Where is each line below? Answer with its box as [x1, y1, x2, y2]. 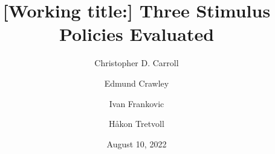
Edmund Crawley [104, 76, 169, 89]
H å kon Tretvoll [109, 117, 164, 130]
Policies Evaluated [59, 22, 215, 46]
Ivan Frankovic [109, 97, 164, 109]
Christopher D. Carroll [94, 57, 179, 69]
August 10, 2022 [106, 137, 167, 150]
